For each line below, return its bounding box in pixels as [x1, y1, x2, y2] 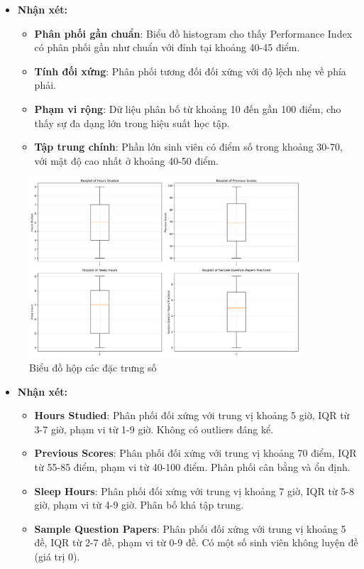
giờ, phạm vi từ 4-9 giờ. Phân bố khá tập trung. [34, 497, 244, 512]
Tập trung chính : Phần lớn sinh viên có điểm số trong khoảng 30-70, [34, 139, 343, 154]
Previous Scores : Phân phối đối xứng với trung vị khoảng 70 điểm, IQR [34, 445, 357, 460]
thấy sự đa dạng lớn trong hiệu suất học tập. [34, 115, 230, 130]
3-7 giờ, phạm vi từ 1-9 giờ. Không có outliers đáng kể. [34, 421, 274, 436]
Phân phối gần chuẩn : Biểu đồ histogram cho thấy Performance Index [34, 26, 353, 40]
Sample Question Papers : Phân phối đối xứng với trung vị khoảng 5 [34, 521, 346, 536]
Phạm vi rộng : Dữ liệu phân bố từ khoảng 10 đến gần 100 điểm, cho [34, 101, 341, 116]
